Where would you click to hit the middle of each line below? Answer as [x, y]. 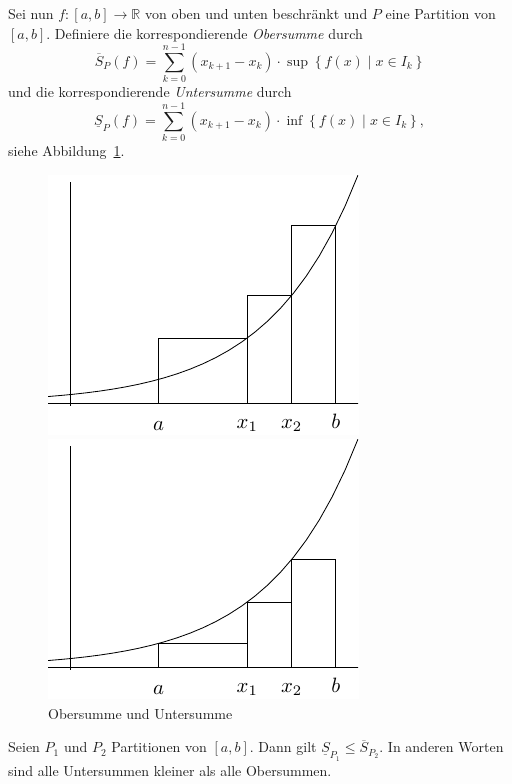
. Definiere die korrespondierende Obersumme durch [204, 32]
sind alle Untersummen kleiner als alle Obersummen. [170, 769]
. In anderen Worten [441, 746]
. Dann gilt [283, 746]
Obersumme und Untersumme [140, 712]
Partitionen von [159, 746]
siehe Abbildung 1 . [66, 150]
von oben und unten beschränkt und [256, 13]
